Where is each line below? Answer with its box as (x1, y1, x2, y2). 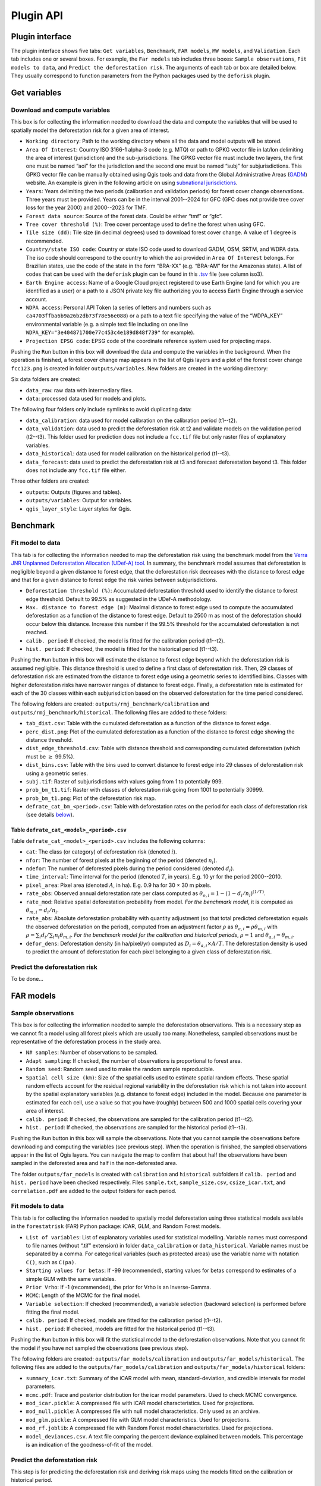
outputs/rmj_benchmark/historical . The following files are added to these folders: (11, 709, 227, 716)
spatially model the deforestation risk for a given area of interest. (11, 127, 169, 134)
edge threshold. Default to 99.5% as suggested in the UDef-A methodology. (26, 595, 212, 603)
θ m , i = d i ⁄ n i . (26, 906, 59, 915)
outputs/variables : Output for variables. (26, 497, 133, 504)
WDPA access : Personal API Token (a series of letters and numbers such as (26, 304, 212, 311)
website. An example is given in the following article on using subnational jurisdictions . (26, 179, 238, 187)
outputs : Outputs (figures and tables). (26, 488, 122, 496)
